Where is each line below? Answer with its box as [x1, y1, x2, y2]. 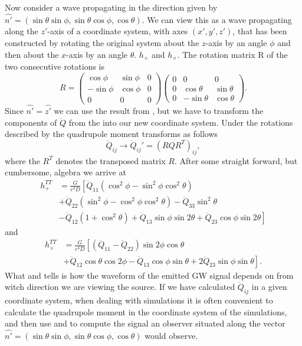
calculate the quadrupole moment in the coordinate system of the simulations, [5, 305, 287, 318]
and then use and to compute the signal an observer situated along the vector [5, 317, 285, 329]
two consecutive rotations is [5, 60, 105, 73]
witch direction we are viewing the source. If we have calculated [5, 280, 235, 293]
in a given [251, 280, 287, 293]
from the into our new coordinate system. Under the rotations [68, 116, 293, 128]
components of [5, 116, 57, 128]
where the [5, 154, 40, 167]
